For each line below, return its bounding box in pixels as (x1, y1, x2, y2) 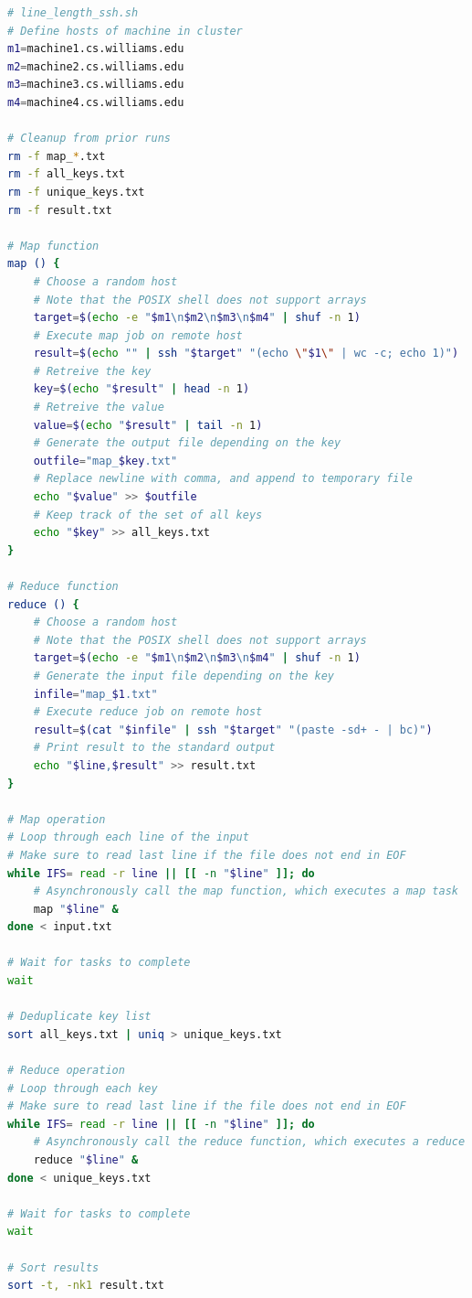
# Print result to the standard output (33, 741, 276, 755)
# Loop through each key (7, 1081, 158, 1095)
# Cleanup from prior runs (7, 132, 171, 145)
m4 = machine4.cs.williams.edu (7, 95, 184, 109)
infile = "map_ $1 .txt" (33, 687, 158, 701)
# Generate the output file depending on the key (33, 436, 341, 450)
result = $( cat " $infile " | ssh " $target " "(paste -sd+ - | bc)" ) (33, 723, 433, 736)
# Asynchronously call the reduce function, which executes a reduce (33, 1135, 466, 1149)
